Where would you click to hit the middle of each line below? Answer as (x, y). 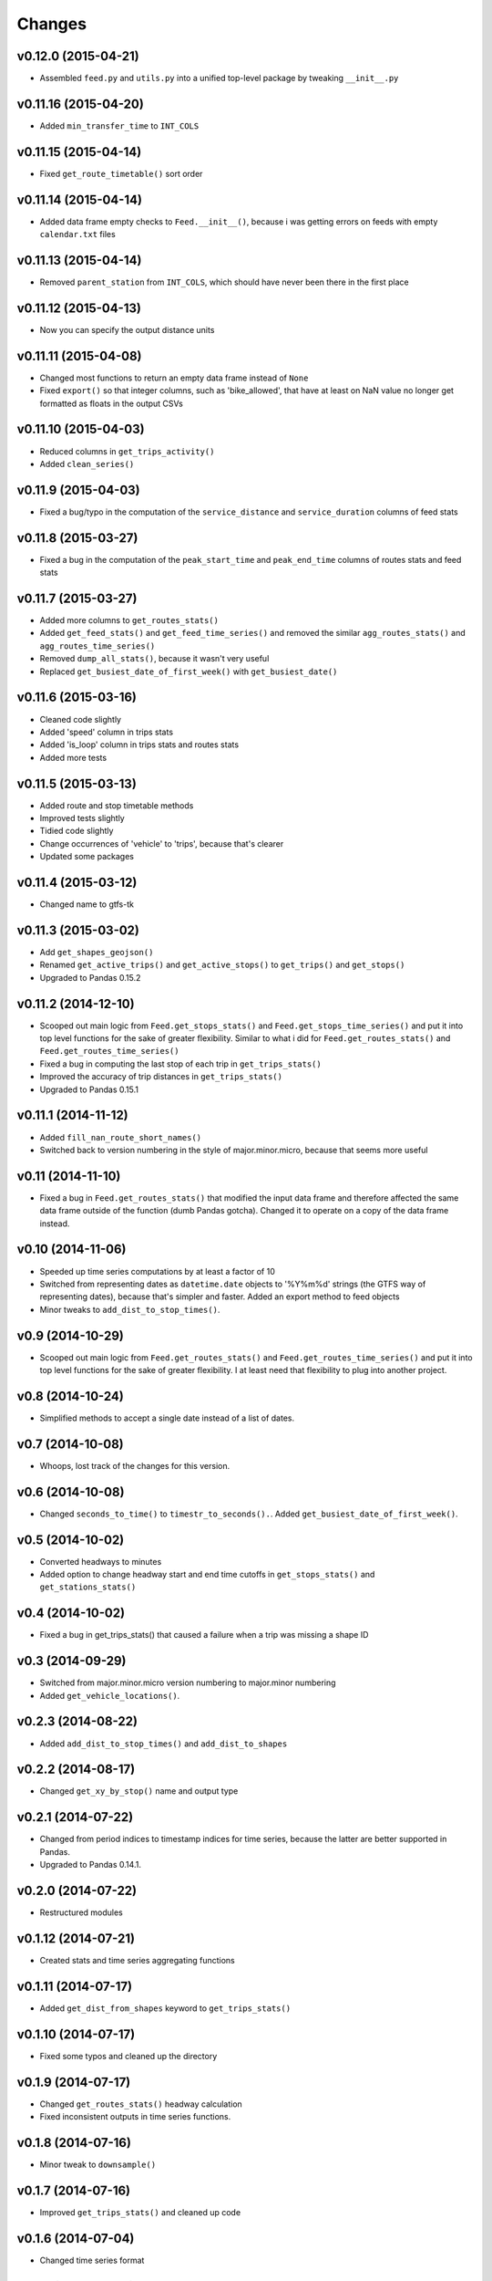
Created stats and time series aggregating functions (138, 1960)
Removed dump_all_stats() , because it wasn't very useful (154, 659)
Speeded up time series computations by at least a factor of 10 (157, 1271)
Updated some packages (87, 857)
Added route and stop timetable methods (117, 805)
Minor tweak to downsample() (98, 2164)
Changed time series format (92, 2260)
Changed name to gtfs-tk (87, 904)
